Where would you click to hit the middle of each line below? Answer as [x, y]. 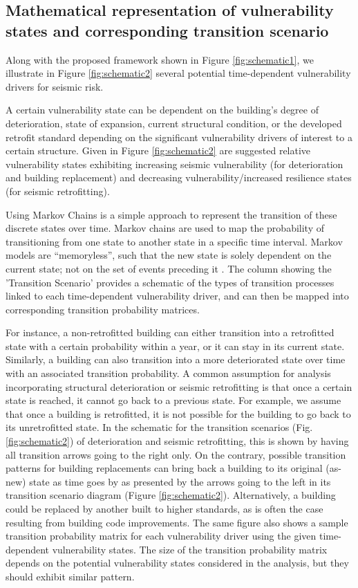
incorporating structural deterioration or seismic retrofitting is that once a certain [179, 386]
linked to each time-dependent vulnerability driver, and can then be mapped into [177, 296]
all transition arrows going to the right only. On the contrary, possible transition [176, 454]
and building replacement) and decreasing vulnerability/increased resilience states [179, 177]
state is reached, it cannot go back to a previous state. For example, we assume [173, 400]
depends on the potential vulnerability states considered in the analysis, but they [177, 563]
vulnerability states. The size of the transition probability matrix [190, 549]
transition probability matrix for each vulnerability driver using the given [161, 536]
